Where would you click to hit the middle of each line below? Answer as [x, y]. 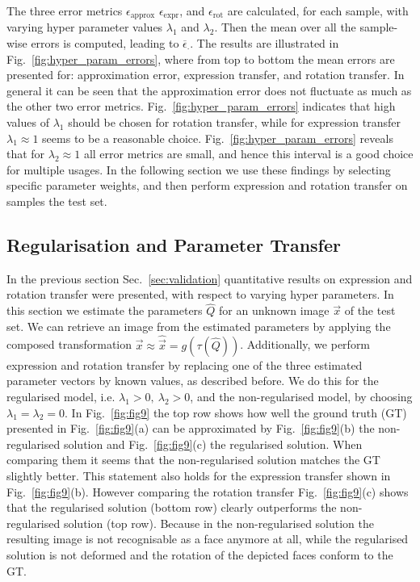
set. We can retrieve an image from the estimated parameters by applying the [199, 326]
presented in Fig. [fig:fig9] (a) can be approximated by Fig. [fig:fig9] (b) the [191, 428]
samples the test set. [57, 201]
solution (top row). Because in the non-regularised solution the [219, 523]
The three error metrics [65, 10]
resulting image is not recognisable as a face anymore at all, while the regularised [208, 539]
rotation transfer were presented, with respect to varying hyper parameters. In [200, 294]
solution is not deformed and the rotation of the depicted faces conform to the [200, 554]
